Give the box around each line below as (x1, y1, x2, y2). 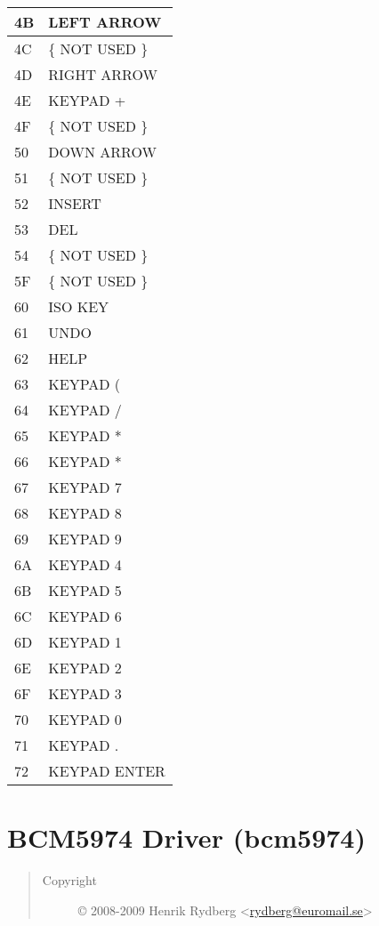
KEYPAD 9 (48, 528, 122, 549)
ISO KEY (48, 296, 109, 317)
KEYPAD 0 (48, 709, 122, 729)
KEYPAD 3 (48, 683, 122, 704)
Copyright (42, 871, 97, 890)
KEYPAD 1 (48, 632, 122, 652)
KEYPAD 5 (48, 580, 122, 600)
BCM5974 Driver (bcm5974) (7, 819, 366, 856)
